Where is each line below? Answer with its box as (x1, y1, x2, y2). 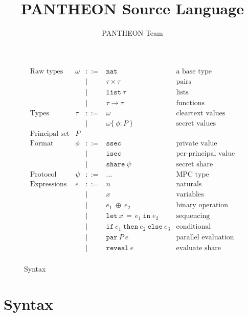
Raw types (30, 67, 63, 75)
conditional (176, 223, 211, 231)
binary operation (176, 202, 229, 209)
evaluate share (176, 245, 221, 252)
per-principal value (176, 150, 235, 157)
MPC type (176, 171, 209, 179)
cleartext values (176, 109, 226, 117)
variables (176, 191, 204, 199)
